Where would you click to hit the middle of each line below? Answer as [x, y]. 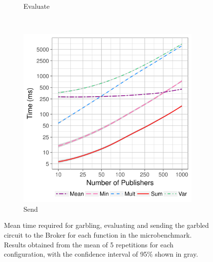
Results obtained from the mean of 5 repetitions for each [89, 244]
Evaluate [37, 6]
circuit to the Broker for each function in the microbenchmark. [98, 234]
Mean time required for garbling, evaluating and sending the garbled [106, 225]
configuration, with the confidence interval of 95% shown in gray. [101, 254]
